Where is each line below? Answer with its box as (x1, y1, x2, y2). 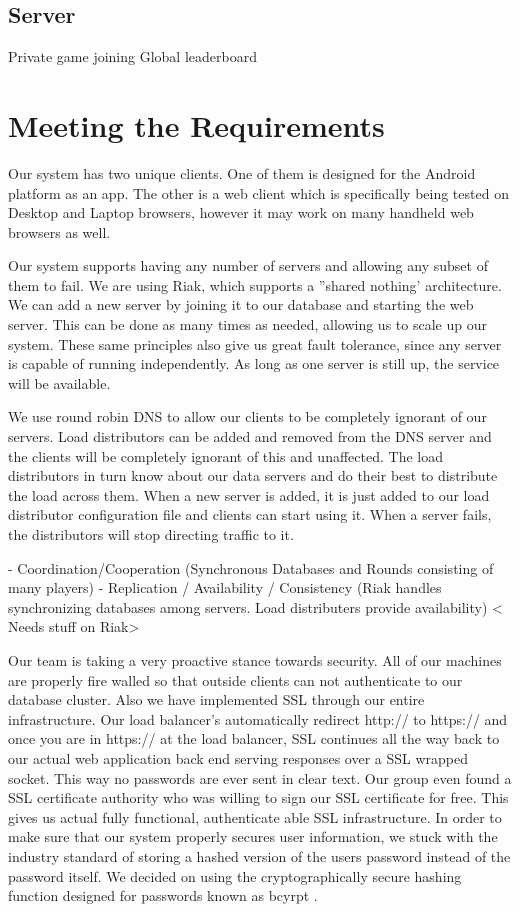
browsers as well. (8, 221, 111, 242)
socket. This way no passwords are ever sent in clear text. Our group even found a (8, 767, 512, 788)
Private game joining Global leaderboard (8, 46, 257, 67)
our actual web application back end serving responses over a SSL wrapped (8, 747, 468, 768)
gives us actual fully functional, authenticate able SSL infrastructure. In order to (8, 806, 502, 827)
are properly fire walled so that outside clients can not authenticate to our (8, 669, 463, 690)
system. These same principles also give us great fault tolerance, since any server (8, 333, 502, 354)
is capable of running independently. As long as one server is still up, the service (8, 353, 500, 374)
